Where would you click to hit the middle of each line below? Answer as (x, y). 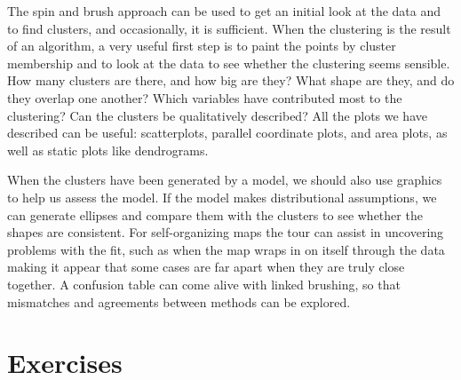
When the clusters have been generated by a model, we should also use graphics (225, 180)
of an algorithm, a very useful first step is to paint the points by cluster (202, 46)
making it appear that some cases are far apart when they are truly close (206, 267)
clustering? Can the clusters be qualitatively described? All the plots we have (217, 115)
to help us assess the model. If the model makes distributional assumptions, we (222, 197)
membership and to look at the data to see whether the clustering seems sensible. (229, 63)
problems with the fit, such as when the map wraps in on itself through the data (226, 249)
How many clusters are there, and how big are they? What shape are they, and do (231, 80)
